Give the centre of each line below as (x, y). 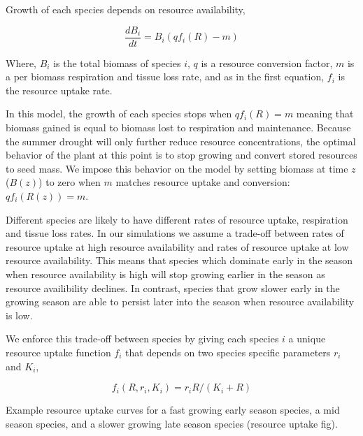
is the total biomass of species (117, 63)
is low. (19, 315)
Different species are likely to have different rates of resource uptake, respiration (177, 219)
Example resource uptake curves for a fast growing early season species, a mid (173, 410)
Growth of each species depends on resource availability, (126, 9)
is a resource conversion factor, (267, 63)
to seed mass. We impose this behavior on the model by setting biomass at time (177, 168)
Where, (21, 63)
